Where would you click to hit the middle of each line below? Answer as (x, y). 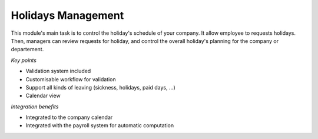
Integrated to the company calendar (69, 117)
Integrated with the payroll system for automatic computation (100, 125)
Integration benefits (35, 107)
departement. (27, 49)
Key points (24, 60)
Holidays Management (67, 15)
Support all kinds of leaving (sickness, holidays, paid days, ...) (101, 87)
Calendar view (43, 96)
